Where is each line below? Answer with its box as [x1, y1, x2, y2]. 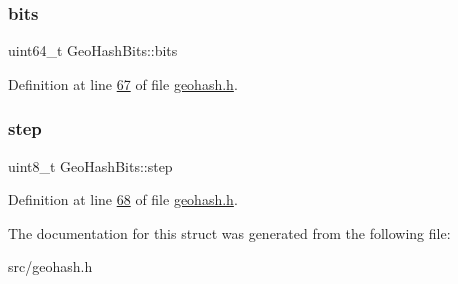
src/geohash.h [8, 256, 93, 277]
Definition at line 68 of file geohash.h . [8, 189, 238, 210]
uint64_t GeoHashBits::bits [8, 40, 178, 61]
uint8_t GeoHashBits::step [8, 155, 173, 176]
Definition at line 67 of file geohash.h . [8, 73, 238, 94]
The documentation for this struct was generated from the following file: [8, 222, 451, 243]
